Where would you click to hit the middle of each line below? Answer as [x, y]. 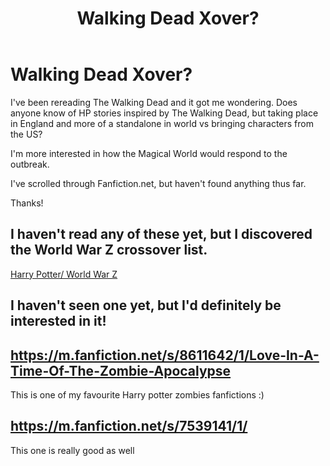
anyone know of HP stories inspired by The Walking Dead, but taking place [164, 113]
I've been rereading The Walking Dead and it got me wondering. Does [154, 102]
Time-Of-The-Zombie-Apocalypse [121, 370]
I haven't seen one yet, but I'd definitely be [146, 305]
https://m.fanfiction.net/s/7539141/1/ [129, 426]
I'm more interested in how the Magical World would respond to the [149, 153]
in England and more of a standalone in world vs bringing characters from [162, 123]
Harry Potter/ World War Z [64, 274]
